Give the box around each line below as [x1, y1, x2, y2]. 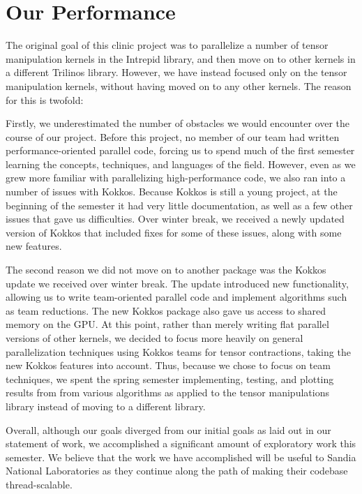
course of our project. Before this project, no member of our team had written [6, 129, 340, 144]
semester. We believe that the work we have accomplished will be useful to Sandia [6, 449, 356, 464]
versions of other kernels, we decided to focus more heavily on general [6, 331, 303, 345]
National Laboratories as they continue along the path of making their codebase [6, 463, 348, 478]
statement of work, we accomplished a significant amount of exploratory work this [6, 436, 356, 451]
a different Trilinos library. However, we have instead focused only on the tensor [6, 65, 347, 80]
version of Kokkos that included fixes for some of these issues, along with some [6, 225, 342, 239]
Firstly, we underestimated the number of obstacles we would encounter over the [6, 116, 349, 130]
